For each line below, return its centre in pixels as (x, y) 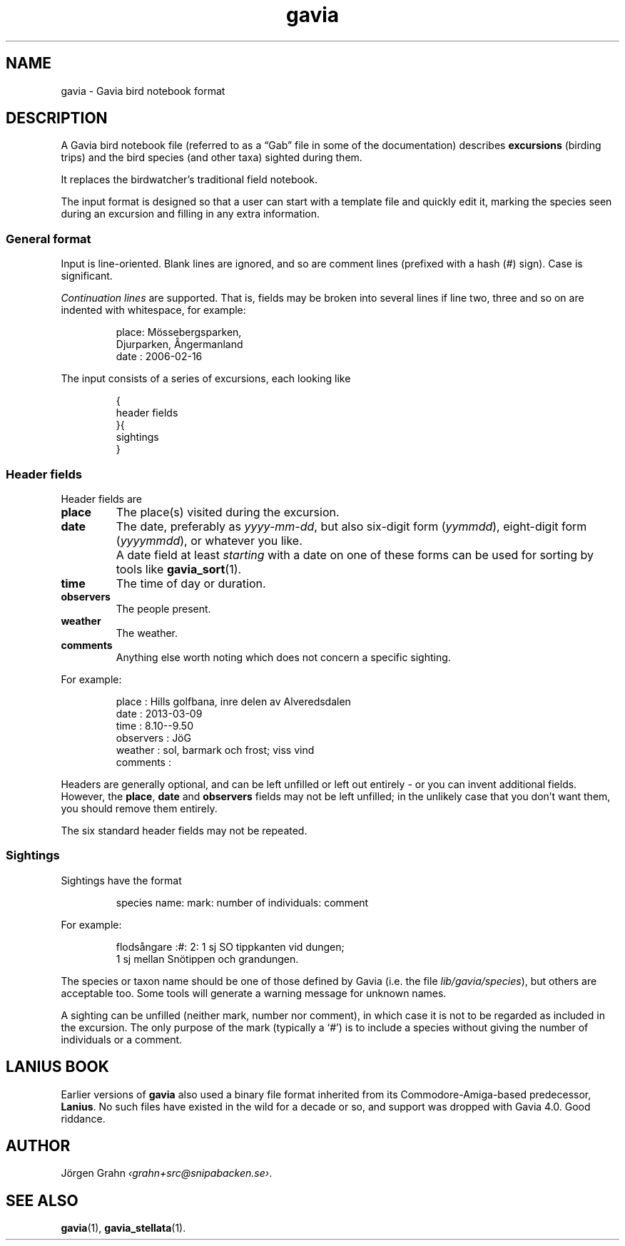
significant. (87, 276)
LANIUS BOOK (57, 1067)
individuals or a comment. (122, 1039)
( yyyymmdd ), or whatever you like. (209, 540)
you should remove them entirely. (139, 808)
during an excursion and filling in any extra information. (190, 214)
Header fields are (101, 499)
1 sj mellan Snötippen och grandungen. (207, 959)
